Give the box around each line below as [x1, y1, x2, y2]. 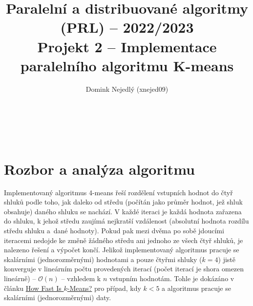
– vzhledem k [61, 273, 101, 283]
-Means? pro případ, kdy [67, 283, 141, 293]
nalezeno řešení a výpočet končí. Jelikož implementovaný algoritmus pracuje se [4, 245, 239, 255]
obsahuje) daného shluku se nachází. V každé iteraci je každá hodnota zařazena [4, 206, 242, 216]
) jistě [218, 254, 235, 264]
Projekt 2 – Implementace [37, 36, 217, 56]
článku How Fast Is [4, 283, 62, 293]
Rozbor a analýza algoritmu [4, 159, 195, 179]
